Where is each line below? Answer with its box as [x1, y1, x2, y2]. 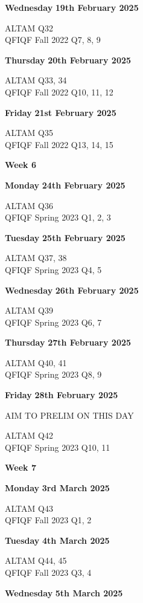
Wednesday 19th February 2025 [5, 1, 139, 13]
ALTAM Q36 [5, 199, 53, 211]
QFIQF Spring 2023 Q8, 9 [5, 368, 102, 381]
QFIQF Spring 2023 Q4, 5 [5, 263, 102, 276]
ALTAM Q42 [5, 429, 53, 442]
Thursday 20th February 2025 [5, 53, 132, 66]
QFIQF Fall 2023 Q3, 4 [5, 566, 92, 578]
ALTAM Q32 [5, 21, 53, 34]
